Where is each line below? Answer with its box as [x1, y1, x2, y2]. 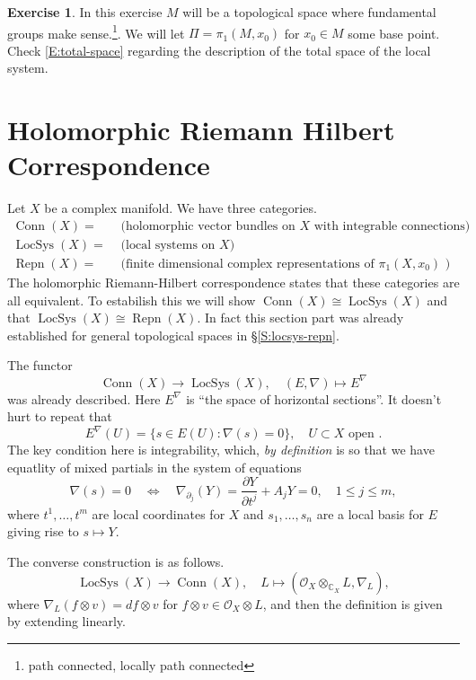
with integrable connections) [313, 219, 471, 233]
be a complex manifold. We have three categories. [44, 199, 317, 217]
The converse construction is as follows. [7, 552, 225, 570]
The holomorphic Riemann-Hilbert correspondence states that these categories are [7, 273, 460, 292]
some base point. [348, 23, 440, 42]
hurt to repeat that [7, 407, 112, 426]
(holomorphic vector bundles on [120, 219, 295, 233]
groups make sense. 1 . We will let [7, 21, 185, 42]
